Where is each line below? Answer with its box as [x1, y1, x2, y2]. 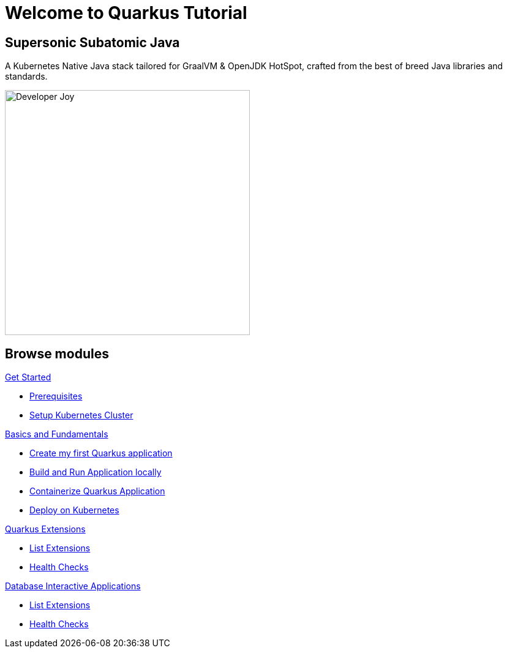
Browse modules [5, 345, 109, 361]
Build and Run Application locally [29, 467, 162, 478]
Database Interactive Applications [5, 581, 141, 592]
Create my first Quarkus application [29, 448, 173, 459]
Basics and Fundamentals [5, 429, 108, 440]
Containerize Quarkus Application [29, 486, 165, 497]
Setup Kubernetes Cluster [29, 410, 133, 421]
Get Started [5, 372, 51, 383]
